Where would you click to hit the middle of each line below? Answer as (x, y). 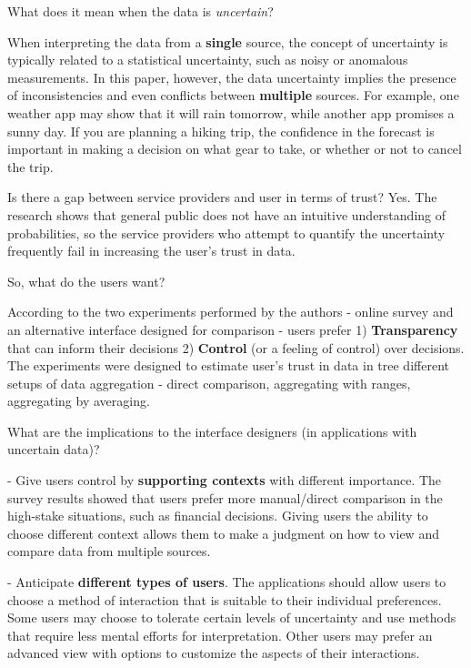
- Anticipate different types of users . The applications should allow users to (227, 582)
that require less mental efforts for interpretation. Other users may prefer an (220, 635)
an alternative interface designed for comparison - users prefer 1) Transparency (233, 329)
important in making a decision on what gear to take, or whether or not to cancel (235, 149)
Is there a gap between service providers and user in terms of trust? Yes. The (222, 197)
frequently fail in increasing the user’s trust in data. (151, 251)
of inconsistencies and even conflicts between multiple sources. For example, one (233, 95)
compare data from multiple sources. (109, 551)
